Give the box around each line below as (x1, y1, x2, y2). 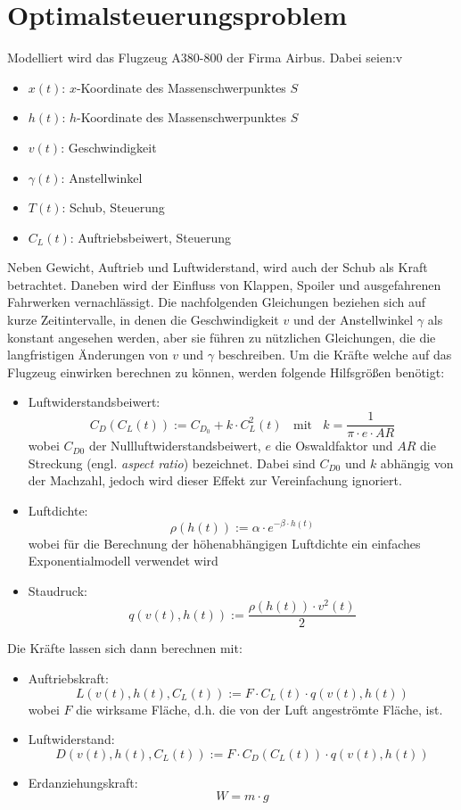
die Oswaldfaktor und (275, 436, 393, 455)
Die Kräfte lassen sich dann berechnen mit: (7, 639, 243, 657)
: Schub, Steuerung (62, 198, 165, 217)
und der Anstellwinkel (292, 310, 414, 329)
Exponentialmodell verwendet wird (28, 551, 218, 570)
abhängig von (380, 453, 454, 472)
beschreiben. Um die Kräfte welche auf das (218, 345, 452, 364)
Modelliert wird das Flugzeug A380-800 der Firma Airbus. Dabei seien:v (7, 48, 403, 67)
